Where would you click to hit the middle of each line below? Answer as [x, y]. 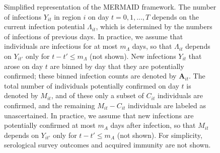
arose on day [24, 66]
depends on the [175, 16]
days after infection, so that [153, 125]
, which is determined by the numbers [154, 26]
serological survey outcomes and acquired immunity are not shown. [107, 145]
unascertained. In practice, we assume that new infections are [99, 115]
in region [67, 16]
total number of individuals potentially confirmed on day [92, 85]
